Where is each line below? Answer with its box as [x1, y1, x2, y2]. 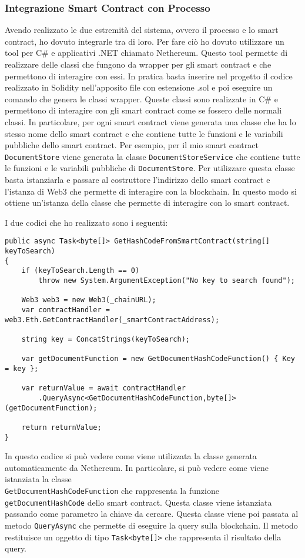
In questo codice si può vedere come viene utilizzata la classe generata [5, 450, 257, 462]
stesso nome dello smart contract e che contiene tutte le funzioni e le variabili [5, 127, 283, 139]
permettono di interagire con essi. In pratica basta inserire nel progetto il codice [5, 69, 293, 82]
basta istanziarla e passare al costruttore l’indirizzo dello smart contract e [5, 173, 270, 186]
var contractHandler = [21, 306, 110, 315]
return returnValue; [21, 423, 102, 432]
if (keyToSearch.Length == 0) [21, 266, 140, 275]
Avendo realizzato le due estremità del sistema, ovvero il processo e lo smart [5, 24, 279, 36]
